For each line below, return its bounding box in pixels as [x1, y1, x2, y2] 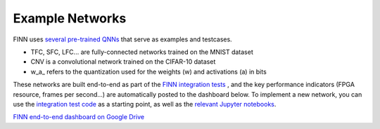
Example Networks [13, 11, 127, 26]
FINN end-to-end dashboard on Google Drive [13, 113, 144, 121]
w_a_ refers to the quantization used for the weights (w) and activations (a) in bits [30, 67, 267, 76]
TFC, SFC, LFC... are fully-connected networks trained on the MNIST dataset [30, 48, 253, 56]
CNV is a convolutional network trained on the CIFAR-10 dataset [30, 57, 216, 66]
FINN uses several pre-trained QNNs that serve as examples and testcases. [13, 35, 232, 43]
